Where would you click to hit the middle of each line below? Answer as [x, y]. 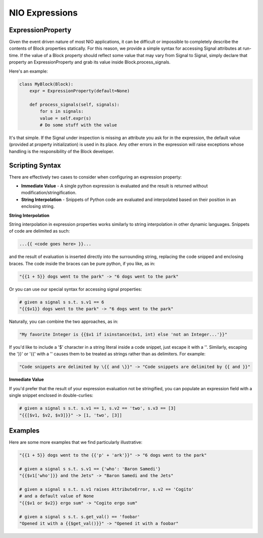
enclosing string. [38, 206]
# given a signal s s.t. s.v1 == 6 [62, 302]
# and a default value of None [57, 496]
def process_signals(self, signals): [75, 104]
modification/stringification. [49, 193]
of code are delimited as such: [39, 231]
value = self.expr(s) [66, 118]
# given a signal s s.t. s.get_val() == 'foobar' [80, 517]
